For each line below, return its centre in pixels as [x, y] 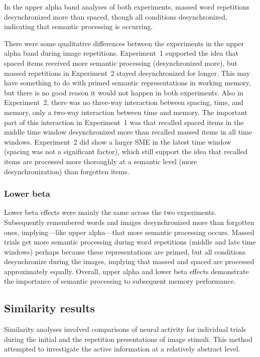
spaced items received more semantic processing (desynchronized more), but [121, 63]
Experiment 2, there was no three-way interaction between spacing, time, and [124, 102]
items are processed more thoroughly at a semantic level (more [101, 161]
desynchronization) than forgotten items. [67, 171]
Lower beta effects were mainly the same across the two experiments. [110, 212]
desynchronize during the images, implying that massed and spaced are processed [129, 261]
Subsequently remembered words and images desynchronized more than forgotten [129, 222]
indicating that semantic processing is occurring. [79, 26]
